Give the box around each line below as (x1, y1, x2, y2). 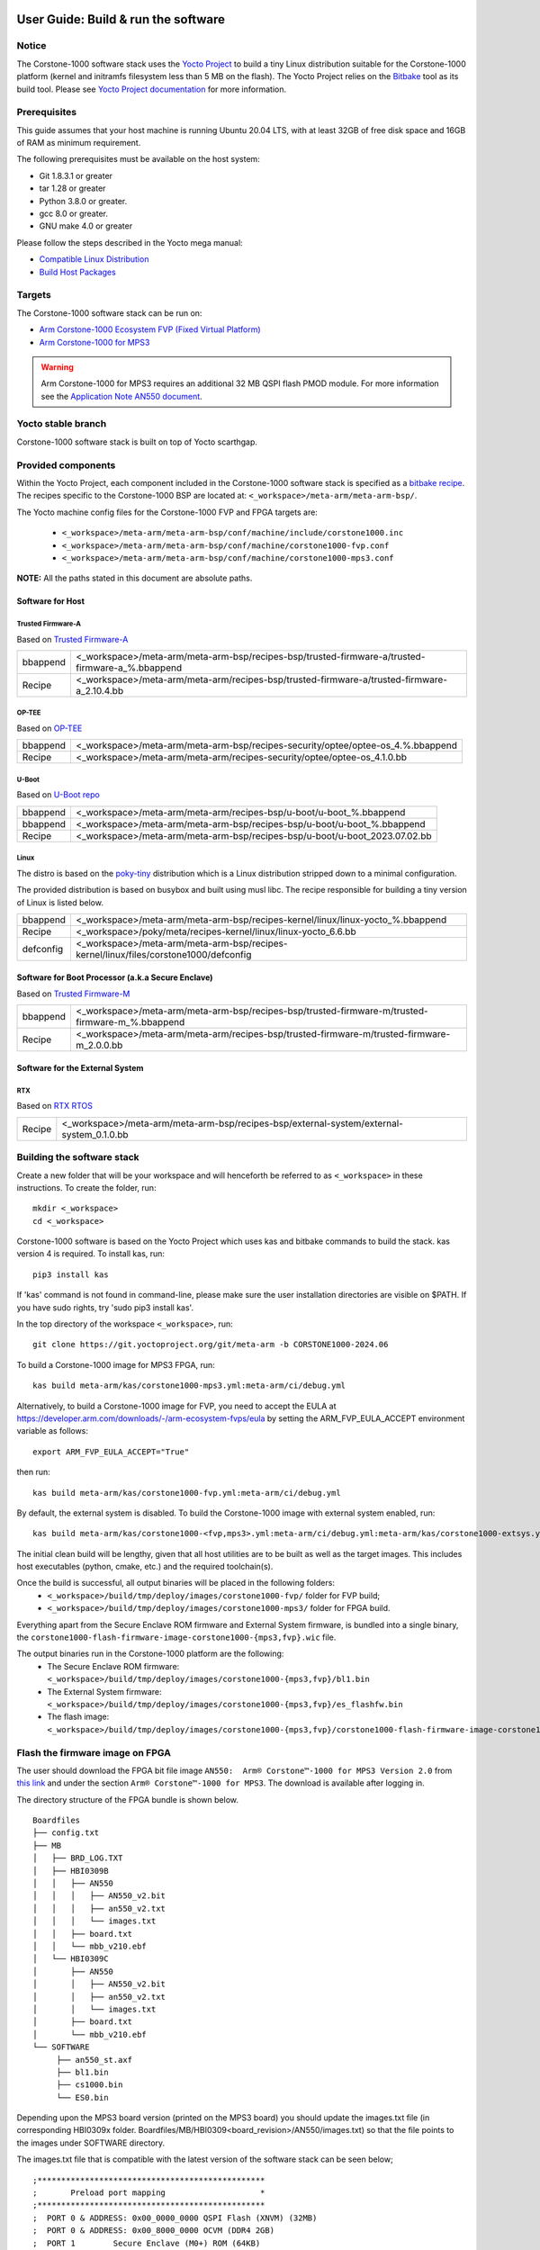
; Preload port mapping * (32, 2188, 265, 2198)
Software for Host (16, 596, 85, 607)
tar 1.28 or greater (39, 183, 106, 193)
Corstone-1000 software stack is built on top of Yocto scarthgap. (16, 436, 258, 447)
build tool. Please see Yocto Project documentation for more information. (16, 84, 287, 94)
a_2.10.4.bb (76, 685, 124, 697)
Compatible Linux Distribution (39, 254, 149, 265)
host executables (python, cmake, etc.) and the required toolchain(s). (16, 1561, 274, 1572)
